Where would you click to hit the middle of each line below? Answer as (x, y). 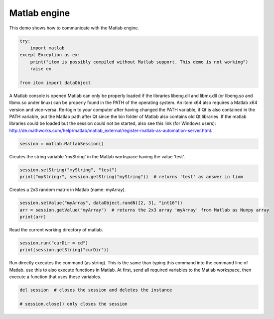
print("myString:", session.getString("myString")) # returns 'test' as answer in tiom (132, 177)
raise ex (41, 69)
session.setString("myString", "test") (68, 170)
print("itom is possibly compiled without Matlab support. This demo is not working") (139, 62)
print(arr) (33, 217)
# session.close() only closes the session (74, 304)
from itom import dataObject (55, 83)
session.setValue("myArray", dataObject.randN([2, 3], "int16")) (101, 203)
